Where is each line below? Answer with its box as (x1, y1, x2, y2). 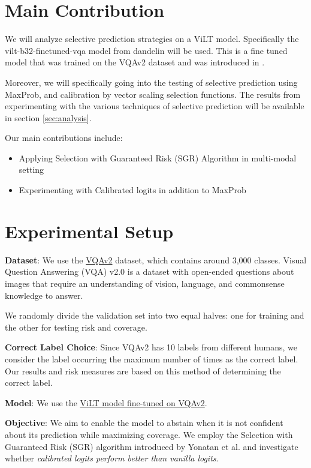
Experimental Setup (5, 218, 174, 243)
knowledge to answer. (5, 289, 83, 301)
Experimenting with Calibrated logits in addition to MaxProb (19, 184, 246, 196)
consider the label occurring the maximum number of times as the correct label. (5, 352, 298, 365)
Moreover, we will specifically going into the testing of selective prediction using (5, 76, 298, 88)
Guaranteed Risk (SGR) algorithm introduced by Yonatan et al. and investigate (5, 440, 298, 452)
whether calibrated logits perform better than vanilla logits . (5, 452, 219, 464)
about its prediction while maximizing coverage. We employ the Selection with (5, 428, 293, 440)
